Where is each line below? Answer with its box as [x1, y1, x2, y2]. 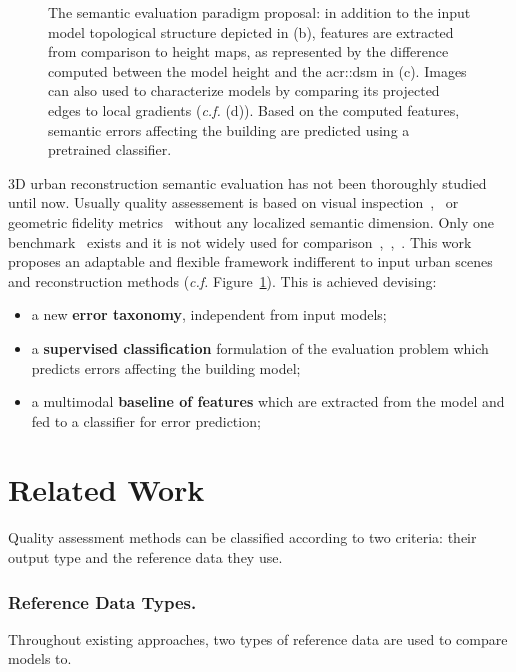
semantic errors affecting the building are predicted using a [48, 119, 410, 140]
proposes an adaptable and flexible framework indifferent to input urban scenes [8, 251, 493, 272]
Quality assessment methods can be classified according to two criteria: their [8, 527, 477, 548]
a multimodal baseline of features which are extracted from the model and [31, 391, 505, 412]
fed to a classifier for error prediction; [31, 410, 261, 431]
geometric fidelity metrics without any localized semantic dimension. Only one [8, 211, 495, 232]
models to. [8, 648, 72, 669]
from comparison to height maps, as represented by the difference [48, 41, 449, 62]
